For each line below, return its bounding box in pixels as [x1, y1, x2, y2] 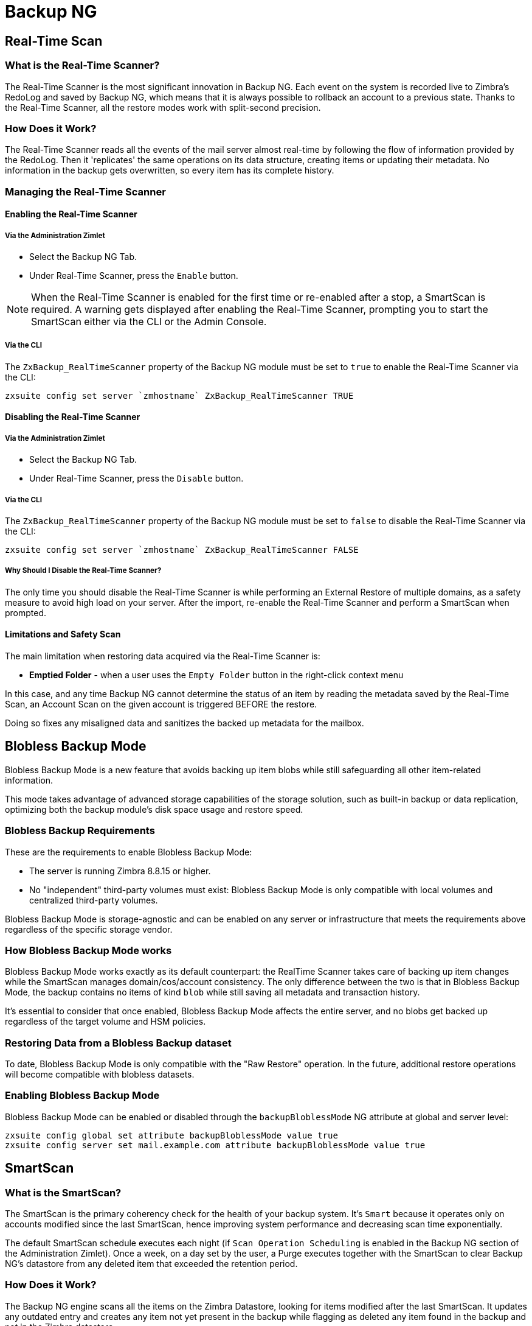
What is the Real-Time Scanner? [5, 59, 160, 72]
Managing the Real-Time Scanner [5, 185, 166, 198]
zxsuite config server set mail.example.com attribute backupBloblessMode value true [5, 1140, 426, 1150]
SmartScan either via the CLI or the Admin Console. [31, 315, 267, 328]
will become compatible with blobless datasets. [5, 1069, 195, 1080]
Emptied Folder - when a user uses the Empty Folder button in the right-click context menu [29, 670, 404, 681]
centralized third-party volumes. [29, 894, 158, 905]
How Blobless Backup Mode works [5, 944, 172, 956]
